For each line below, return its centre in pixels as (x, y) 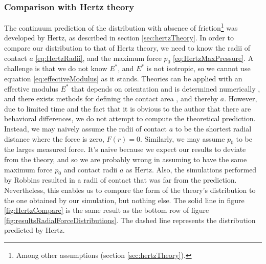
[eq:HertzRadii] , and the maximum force (98, 58)
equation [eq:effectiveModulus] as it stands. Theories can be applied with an (123, 79)
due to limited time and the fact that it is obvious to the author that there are (128, 108)
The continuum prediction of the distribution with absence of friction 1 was (121, 27)
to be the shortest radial (213, 129)
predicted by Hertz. (35, 230)
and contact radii (91, 169)
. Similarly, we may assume (182, 138)
